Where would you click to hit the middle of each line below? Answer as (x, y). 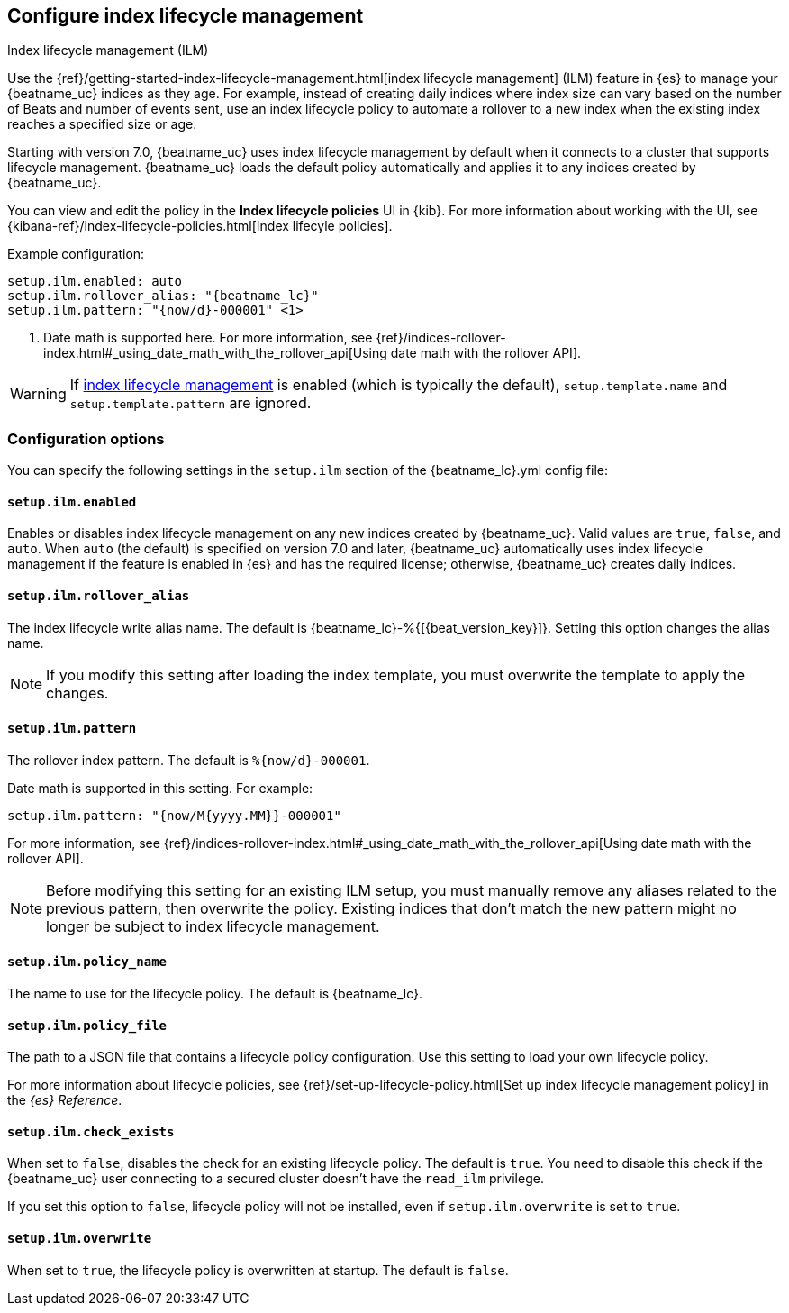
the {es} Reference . (65, 1100)
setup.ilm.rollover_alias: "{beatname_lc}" (163, 296)
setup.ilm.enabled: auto (95, 282)
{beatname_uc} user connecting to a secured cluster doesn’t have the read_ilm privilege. (276, 1179)
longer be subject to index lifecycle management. (213, 926)
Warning (38, 394)
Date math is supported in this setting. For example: (160, 788)
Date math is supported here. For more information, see (208, 338)
